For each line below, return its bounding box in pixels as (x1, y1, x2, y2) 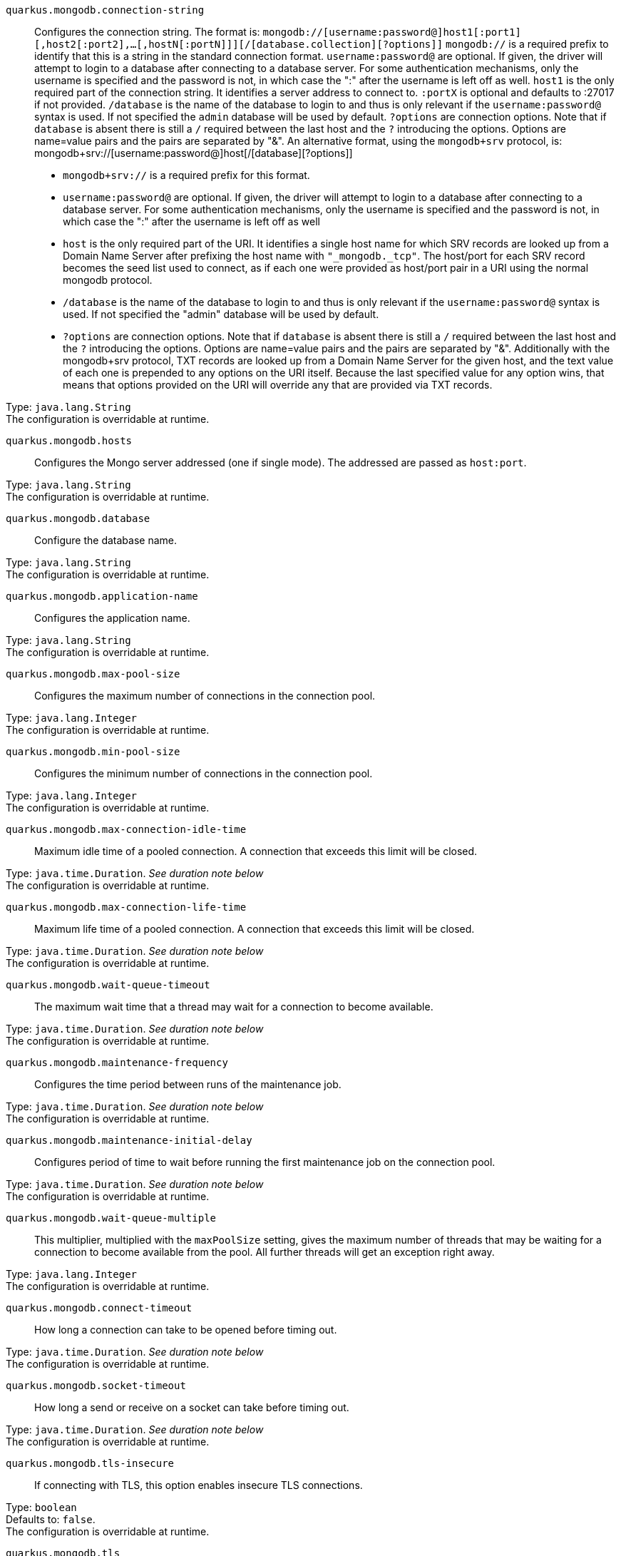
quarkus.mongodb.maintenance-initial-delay (6, 1135, 252, 1146)
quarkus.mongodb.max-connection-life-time (6, 901, 247, 913)
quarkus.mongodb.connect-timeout (6, 1302, 193, 1314)
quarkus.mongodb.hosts (6, 435, 133, 446)
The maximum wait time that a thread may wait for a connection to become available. (34, 1000, 433, 1013)
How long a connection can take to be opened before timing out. (34, 1324, 337, 1336)
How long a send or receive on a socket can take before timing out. (34, 1401, 349, 1413)
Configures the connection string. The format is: (34, 26, 260, 38)
